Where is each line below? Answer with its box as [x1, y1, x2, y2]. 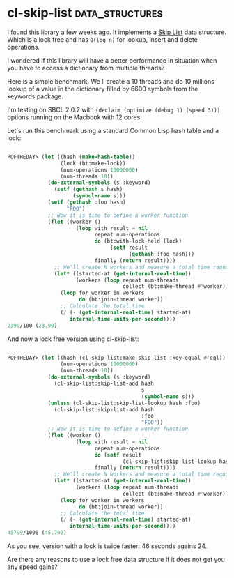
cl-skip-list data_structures [7, 5, 163, 21]
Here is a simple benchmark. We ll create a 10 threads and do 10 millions [7, 77, 214, 85]
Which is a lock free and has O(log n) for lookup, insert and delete [7, 35, 198, 43]
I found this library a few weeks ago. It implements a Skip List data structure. [7, 28, 227, 36]
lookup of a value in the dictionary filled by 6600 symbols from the [7, 84, 198, 93]
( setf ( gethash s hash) [54, 186, 123, 193]
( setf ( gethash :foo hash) [47, 199, 127, 206]
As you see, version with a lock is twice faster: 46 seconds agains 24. [7, 542, 208, 550]
